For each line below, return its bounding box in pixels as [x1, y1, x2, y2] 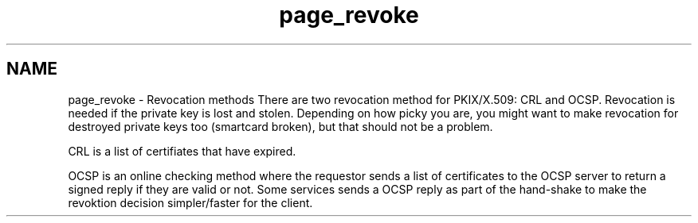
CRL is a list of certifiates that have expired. [68, 144, 296, 158]
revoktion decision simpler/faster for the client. [68, 195, 313, 210]
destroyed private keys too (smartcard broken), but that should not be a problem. [68, 119, 493, 133]
